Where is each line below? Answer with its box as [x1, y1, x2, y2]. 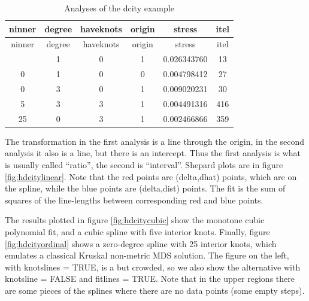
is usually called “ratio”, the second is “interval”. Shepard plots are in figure [5, 158, 283, 171]
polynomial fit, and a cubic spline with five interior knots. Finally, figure [5, 225, 270, 238]
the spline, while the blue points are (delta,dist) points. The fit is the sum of [5, 182, 286, 194]
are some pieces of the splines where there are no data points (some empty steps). [5, 284, 305, 296]
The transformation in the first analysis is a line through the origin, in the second [5, 135, 305, 147]
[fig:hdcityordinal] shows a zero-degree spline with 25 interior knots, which [5, 237, 277, 250]
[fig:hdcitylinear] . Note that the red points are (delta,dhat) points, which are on [5, 170, 297, 183]
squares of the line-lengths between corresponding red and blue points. [5, 193, 263, 206]
